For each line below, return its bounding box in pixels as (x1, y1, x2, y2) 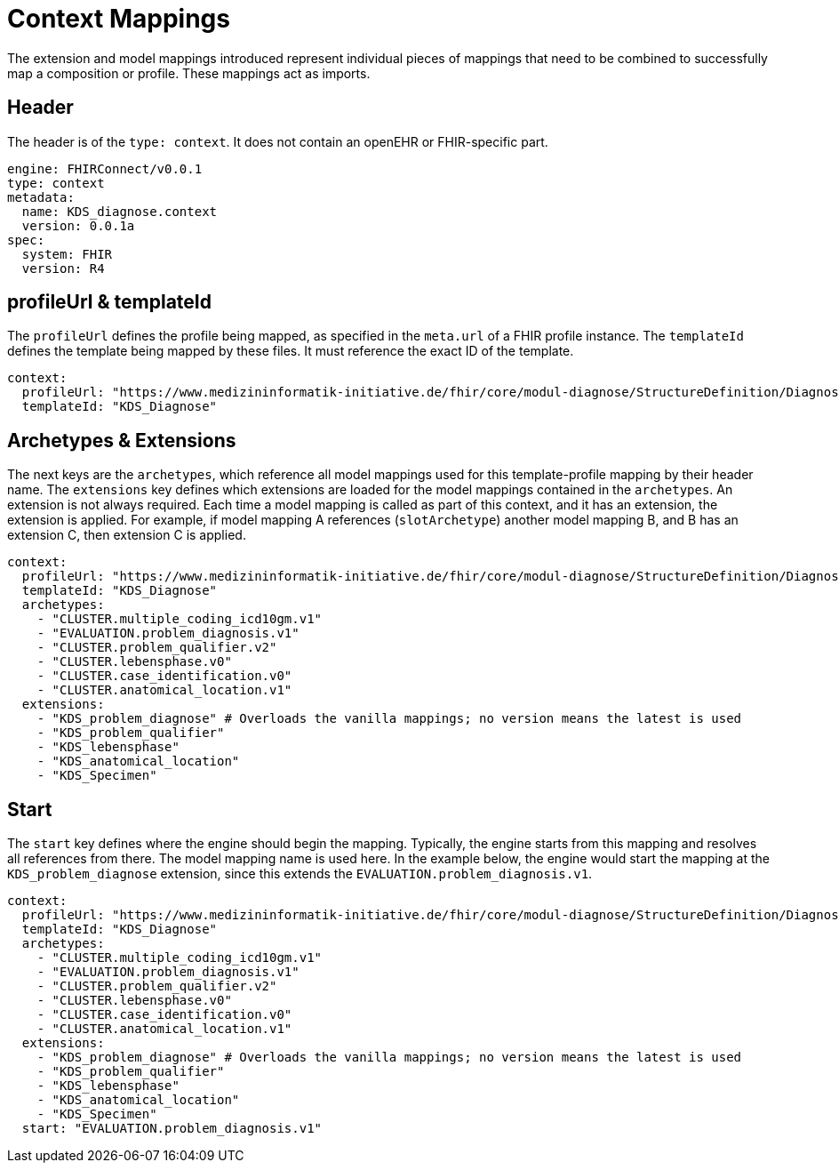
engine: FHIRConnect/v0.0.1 (7, 161, 203, 176)
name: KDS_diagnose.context (21, 204, 218, 219)
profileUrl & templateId (7, 291, 212, 314)
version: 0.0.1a (21, 218, 135, 233)
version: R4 (21, 260, 105, 276)
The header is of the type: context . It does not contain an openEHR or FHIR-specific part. (7, 133, 548, 149)
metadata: (7, 189, 75, 204)
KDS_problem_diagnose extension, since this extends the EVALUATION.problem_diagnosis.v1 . (7, 866, 593, 882)
